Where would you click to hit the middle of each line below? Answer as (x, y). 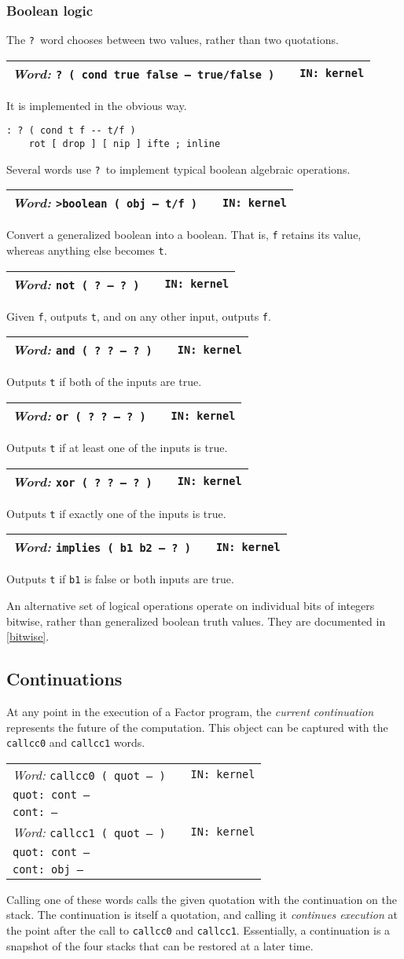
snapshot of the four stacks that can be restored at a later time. (160, 945)
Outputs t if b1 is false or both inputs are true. (120, 579)
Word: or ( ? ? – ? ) (79, 416)
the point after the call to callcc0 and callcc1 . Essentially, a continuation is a (198, 930)
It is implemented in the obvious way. (97, 105)
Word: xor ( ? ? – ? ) (83, 481)
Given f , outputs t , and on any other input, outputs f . (139, 316)
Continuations (64, 679)
